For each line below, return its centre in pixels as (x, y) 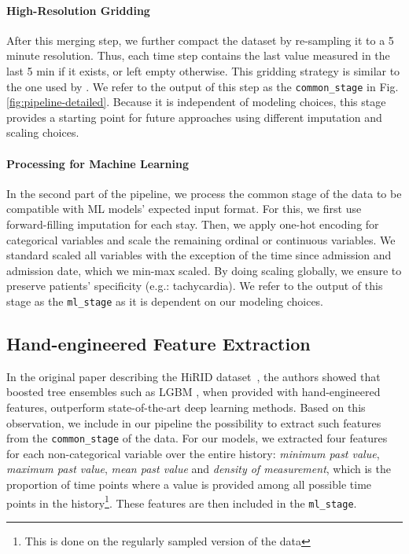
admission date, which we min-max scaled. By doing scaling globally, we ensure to (204, 270)
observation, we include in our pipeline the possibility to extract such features (194, 422)
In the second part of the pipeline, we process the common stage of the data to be (204, 193)
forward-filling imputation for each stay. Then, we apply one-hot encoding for (193, 224)
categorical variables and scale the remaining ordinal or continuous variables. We (201, 239)
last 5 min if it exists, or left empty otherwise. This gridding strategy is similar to (203, 70)
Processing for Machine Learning (98, 163)
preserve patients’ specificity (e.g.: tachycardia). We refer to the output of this (195, 286)
